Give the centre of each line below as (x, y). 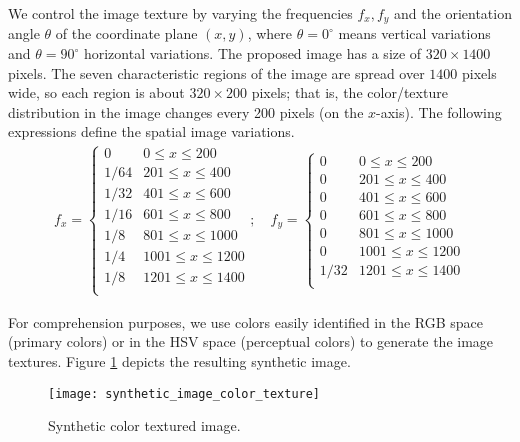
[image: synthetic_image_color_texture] (184, 393)
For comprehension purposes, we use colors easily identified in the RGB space (246, 321)
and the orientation (453, 13)
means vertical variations (414, 33)
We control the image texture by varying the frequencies (180, 13)
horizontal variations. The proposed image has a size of (252, 53)
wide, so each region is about (96, 92)
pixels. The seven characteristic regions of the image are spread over (216, 72)
